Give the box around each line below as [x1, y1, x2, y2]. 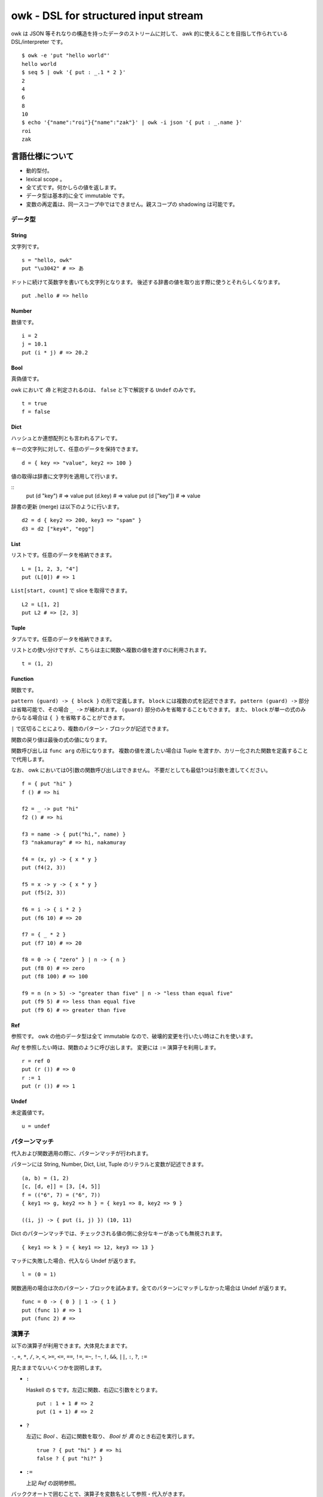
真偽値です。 [11, 375, 42, 383]
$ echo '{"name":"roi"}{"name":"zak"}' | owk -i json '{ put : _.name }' [22, 119, 243, 126]
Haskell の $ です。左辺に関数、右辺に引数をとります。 [26, 1386, 161, 1393]
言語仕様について [11, 151, 74, 162]
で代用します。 [11, 755, 48, 763]
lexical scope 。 [26, 175, 66, 183]
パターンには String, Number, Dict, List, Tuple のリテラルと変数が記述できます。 [11, 1160, 207, 1168]
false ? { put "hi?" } [36, 1455, 103, 1462]
